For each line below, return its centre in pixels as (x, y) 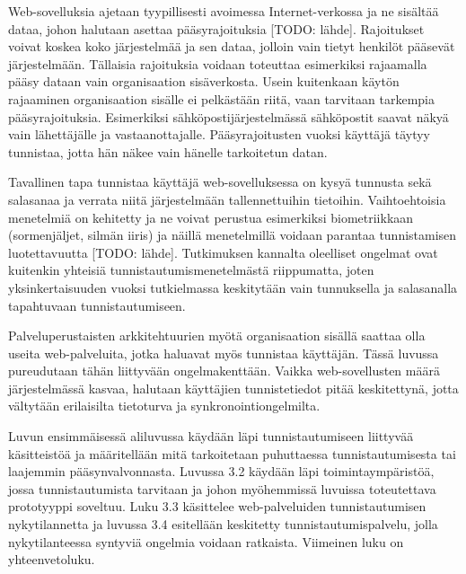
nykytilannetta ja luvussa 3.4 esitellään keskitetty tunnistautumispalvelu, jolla (223, 524)
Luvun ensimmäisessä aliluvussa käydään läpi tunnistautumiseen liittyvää (211, 436)
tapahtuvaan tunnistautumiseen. (97, 305)
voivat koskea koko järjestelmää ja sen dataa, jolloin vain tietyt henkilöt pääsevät (232, 46)
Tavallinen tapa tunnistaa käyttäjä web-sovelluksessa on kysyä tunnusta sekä (220, 182)
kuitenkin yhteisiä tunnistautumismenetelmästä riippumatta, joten (191, 270)
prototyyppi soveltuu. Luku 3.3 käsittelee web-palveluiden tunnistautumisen (217, 506)
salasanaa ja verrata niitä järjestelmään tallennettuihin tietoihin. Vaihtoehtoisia (227, 199)
